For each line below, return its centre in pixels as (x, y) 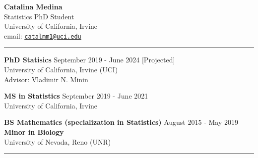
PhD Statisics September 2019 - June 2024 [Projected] (90, 60)
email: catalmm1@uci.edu (43, 35)
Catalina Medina (33, 6)
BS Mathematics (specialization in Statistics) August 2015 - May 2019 (121, 122)
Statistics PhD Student (39, 16)
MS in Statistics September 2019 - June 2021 (76, 96)
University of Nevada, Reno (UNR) (58, 141)
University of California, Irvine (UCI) (61, 70)
